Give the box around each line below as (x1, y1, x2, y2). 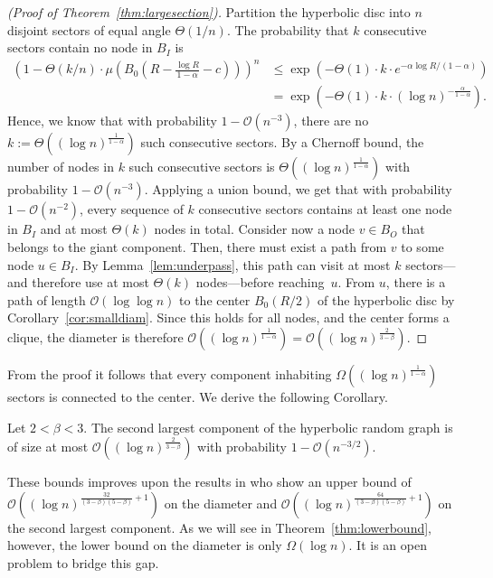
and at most (40, 219, 108, 238)
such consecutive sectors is (128, 157, 275, 176)
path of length (7, 290, 86, 309)
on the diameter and (164, 493, 278, 512)
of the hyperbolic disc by (318, 290, 455, 309)
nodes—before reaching (195, 273, 325, 292)
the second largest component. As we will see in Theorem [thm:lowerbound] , (7, 517, 432, 536)
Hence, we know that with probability (7, 111, 217, 130)
